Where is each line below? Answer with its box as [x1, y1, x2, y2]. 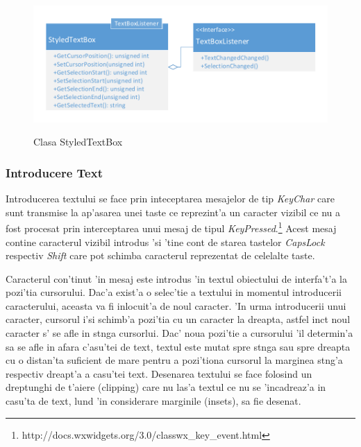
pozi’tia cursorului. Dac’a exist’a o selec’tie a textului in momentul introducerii [6, 285, 342, 299]
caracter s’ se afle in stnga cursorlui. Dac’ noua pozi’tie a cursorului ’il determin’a [6, 326, 353, 340]
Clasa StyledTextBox [33, 134, 123, 149]
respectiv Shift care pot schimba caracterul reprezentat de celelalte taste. [6, 248, 315, 263]
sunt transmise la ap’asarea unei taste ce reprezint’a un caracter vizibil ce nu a [6, 204, 341, 219]
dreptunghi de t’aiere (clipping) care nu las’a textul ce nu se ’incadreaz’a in [6, 380, 326, 394]
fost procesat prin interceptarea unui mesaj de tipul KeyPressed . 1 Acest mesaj [6, 219, 337, 235]
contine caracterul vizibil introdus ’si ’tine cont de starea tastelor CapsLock [6, 234, 325, 249]
